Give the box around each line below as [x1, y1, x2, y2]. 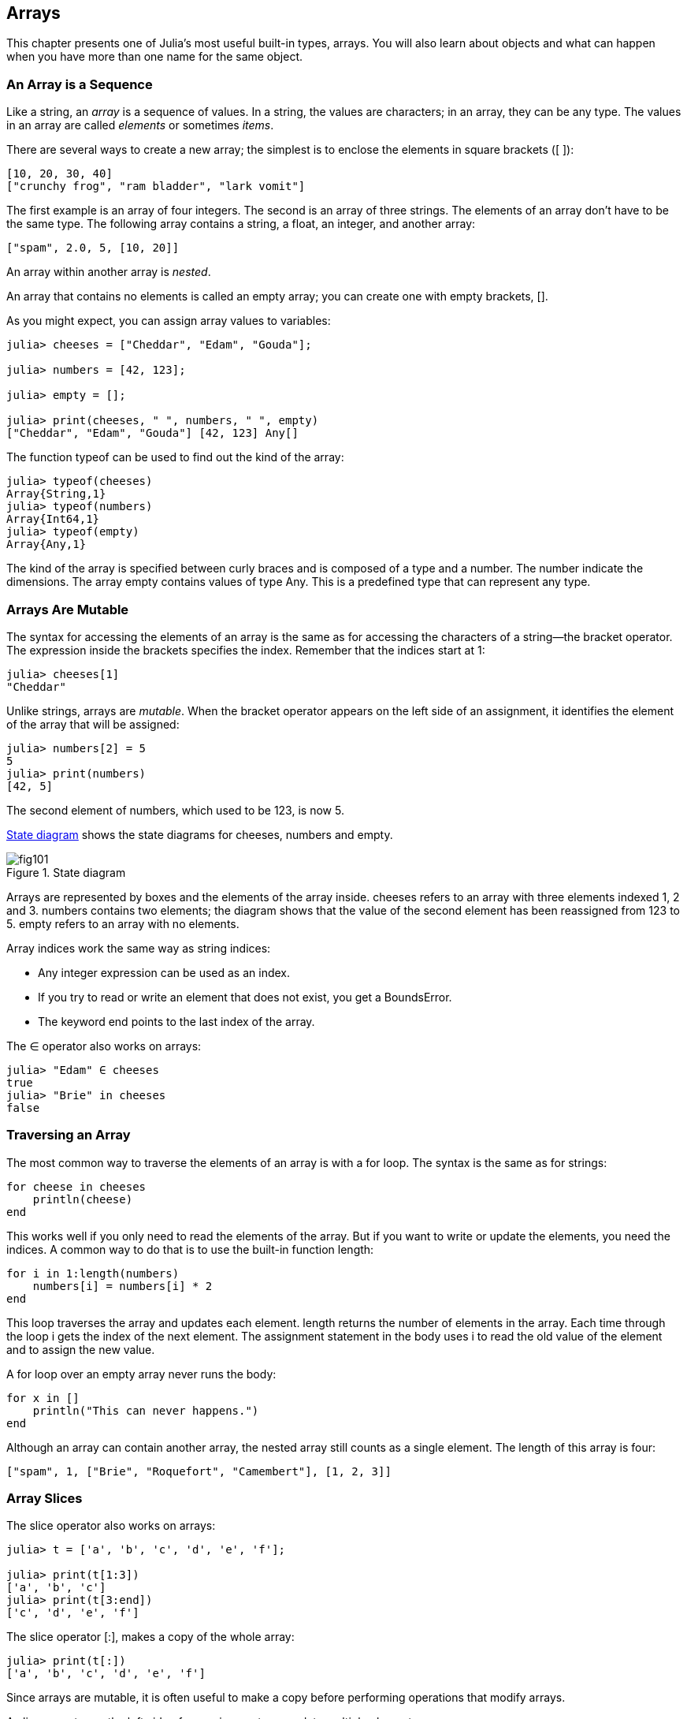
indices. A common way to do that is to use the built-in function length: [6, 1242, 374, 1256]
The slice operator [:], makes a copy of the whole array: [6, 1630, 295, 1644]
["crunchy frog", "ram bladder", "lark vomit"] [6, 180, 306, 193]
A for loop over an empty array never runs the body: [6, 1367, 277, 1381]
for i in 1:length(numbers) [6, 1266, 180, 1280]
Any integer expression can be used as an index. [38, 965, 291, 979]
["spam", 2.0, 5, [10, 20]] [6, 241, 180, 255]
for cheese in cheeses [6, 1180, 147, 1193]
